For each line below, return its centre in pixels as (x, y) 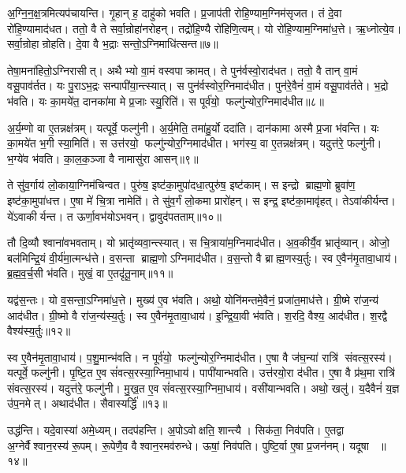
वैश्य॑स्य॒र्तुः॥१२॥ (39, 331)
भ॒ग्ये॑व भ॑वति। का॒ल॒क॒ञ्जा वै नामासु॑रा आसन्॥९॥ (103, 158)
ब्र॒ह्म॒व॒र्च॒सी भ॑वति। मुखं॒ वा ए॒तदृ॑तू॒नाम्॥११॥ (90, 273)
